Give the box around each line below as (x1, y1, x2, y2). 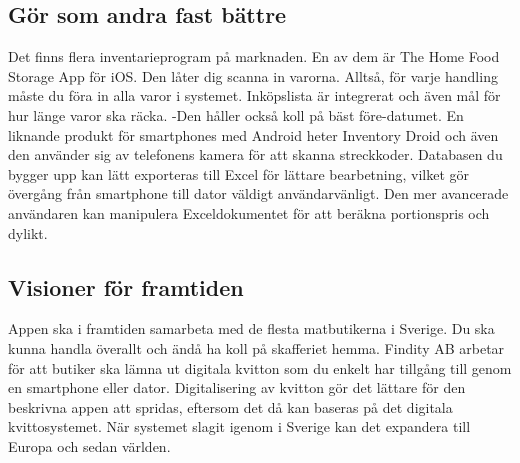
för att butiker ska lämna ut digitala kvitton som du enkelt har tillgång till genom (8, 357, 512, 378)
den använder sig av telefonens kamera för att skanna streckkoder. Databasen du (8, 144, 503, 165)
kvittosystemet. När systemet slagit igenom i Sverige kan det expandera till (8, 416, 471, 437)
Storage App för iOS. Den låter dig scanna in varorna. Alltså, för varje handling (8, 65, 498, 86)
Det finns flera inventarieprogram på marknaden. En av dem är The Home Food (8, 46, 500, 67)
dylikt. (8, 222, 48, 243)
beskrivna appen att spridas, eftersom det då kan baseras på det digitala (8, 396, 453, 417)
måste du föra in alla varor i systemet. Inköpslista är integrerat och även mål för (8, 85, 501, 106)
